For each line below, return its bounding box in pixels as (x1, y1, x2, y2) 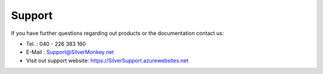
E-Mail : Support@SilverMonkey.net (26, 49, 114, 56)
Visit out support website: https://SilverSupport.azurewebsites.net (26, 57, 188, 64)
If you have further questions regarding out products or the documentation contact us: (11, 30, 224, 37)
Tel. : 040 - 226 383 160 (26, 40, 86, 47)
